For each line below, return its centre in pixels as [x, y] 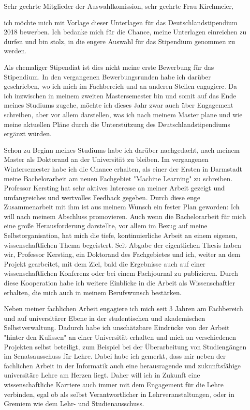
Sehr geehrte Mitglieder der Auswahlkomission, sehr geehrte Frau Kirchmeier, [119, 6]
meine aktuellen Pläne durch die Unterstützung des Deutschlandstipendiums [117, 124]
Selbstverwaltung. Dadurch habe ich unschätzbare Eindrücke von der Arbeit [117, 327]
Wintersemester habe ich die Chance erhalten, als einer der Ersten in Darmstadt [123, 168]
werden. [15, 51]
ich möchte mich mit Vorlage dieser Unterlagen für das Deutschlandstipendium [121, 22]
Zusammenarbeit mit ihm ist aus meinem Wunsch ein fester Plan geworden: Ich [122, 207]
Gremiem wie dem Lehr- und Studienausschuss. [74, 403]
